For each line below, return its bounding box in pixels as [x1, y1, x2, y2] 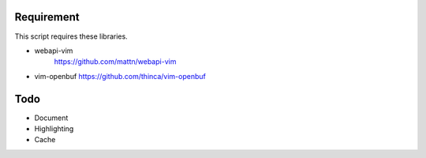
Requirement [14, 10, 80, 24]
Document [34, 113, 69, 122]
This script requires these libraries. [14, 32, 128, 41]
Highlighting [34, 123, 74, 134]
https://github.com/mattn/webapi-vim [54, 57, 177, 66]
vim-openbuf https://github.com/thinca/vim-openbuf [34, 71, 207, 81]
